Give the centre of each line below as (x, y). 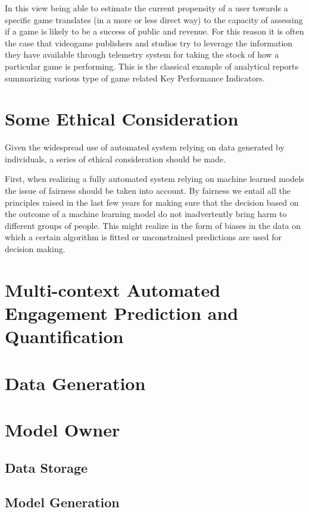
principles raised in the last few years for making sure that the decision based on (152, 202)
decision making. (35, 249)
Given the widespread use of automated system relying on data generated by (145, 147)
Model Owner (63, 429)
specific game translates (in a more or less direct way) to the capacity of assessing (154, 19)
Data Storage (46, 467)
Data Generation (75, 383)
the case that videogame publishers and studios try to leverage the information (149, 43)
